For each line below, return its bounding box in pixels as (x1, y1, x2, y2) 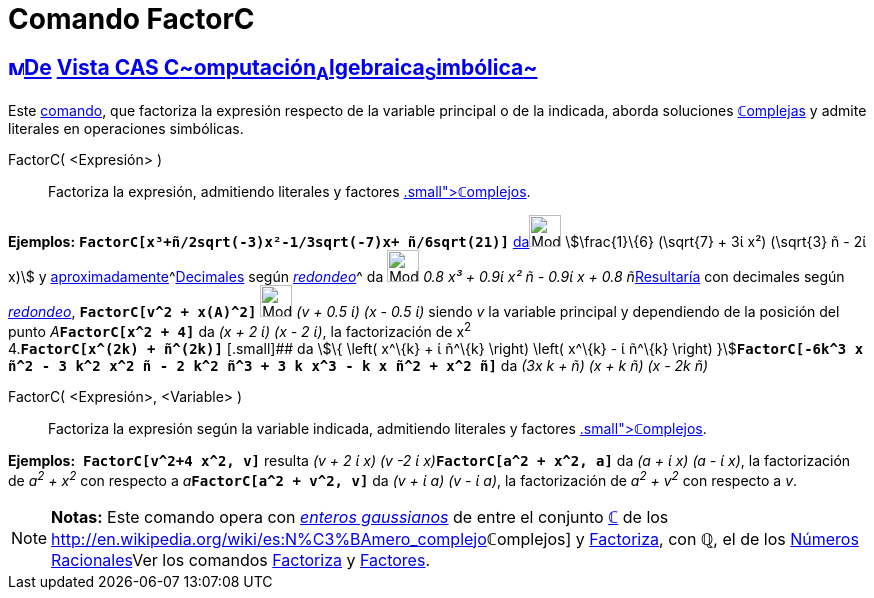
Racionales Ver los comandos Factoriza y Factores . (51, 549, 430, 570)
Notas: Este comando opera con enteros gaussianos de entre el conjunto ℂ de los (51, 506, 669, 527)
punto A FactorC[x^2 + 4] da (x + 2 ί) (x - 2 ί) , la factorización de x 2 (8, 320, 472, 341)
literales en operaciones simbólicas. (8, 120, 244, 138)
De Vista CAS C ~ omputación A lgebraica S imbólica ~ (24, 54, 538, 84)
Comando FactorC (8, 2, 255, 36)
